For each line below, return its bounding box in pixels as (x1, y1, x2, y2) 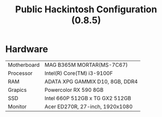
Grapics (8, 86, 27, 93)
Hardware (5, 44, 48, 55)
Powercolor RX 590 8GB (44, 86, 104, 93)
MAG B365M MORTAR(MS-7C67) (44, 61, 128, 68)
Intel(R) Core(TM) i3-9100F (44, 69, 113, 76)
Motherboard (8, 61, 40, 68)
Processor (8, 69, 33, 76)
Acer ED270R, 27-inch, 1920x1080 (44, 103, 133, 110)
